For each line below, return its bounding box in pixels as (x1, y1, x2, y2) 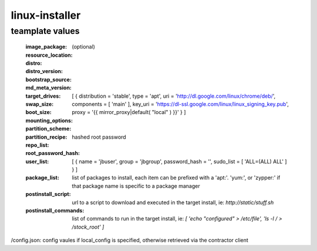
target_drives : (25, 92, 61, 99)
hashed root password (72, 133, 126, 140)
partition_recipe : (25, 133, 68, 140)
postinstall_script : (25, 191, 71, 198)
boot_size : (25, 109, 52, 116)
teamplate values (11, 26, 80, 36)
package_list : (25, 174, 60, 181)
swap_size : (25, 100, 54, 108)
